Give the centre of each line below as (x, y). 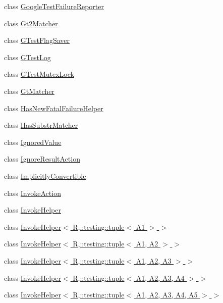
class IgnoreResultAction (42, 159)
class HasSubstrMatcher (41, 125)
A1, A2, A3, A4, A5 (167, 295)
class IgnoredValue (33, 142)
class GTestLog (27, 57)
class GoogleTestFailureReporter (54, 6)
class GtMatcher (29, 91)
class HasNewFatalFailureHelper (54, 108)
